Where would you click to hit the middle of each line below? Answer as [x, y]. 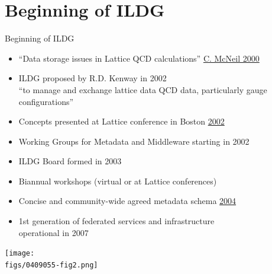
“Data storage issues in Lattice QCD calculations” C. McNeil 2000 [139, 58]
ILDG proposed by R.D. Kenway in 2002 [93, 78]
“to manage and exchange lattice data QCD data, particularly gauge [143, 89]
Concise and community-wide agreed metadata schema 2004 [127, 201]
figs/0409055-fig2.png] [51, 265]
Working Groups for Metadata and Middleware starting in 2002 [134, 141]
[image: [20, 254]
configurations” [46, 101]
